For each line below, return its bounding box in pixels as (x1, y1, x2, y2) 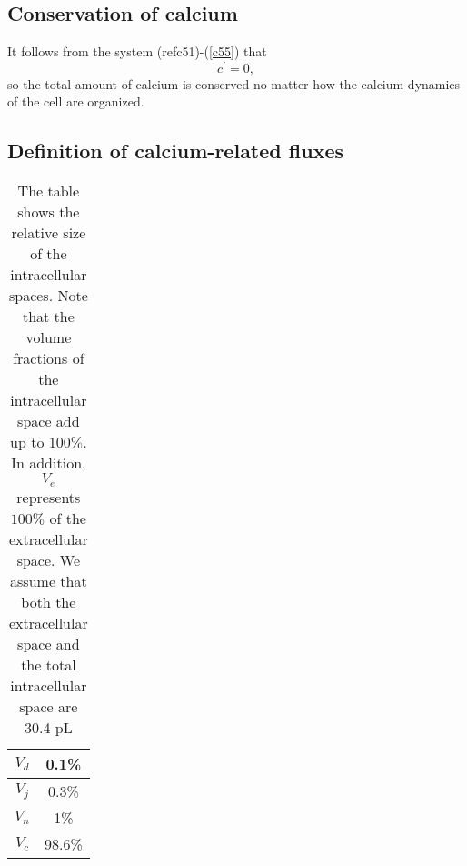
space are (19, 696, 78, 718)
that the (22, 306, 75, 327)
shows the (17, 201, 80, 223)
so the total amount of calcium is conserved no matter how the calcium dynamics (7, 74, 461, 93)
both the (21, 591, 76, 613)
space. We (16, 549, 81, 571)
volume (25, 327, 72, 348)
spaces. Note (8, 285, 88, 307)
